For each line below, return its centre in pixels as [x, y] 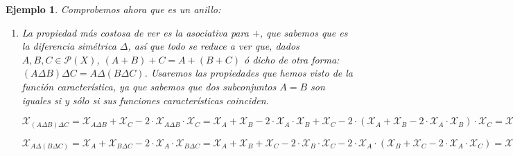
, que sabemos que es [304, 32]
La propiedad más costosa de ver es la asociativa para [135, 32]
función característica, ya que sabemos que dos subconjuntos [149, 86]
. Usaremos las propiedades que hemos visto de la [249, 73]
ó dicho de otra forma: [292, 59]
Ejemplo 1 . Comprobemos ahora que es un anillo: [113, 9]
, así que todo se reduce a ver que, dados [214, 46]
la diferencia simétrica [69, 46]
